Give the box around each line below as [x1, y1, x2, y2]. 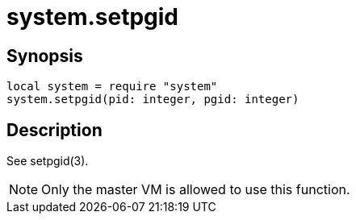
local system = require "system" [6, 80, 218, 93]
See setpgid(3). [6, 154, 89, 168]
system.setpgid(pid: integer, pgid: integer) [6, 93, 299, 106]
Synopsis [6, 45, 83, 66]
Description [6, 119, 103, 140]
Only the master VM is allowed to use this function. [41, 181, 350, 198]
